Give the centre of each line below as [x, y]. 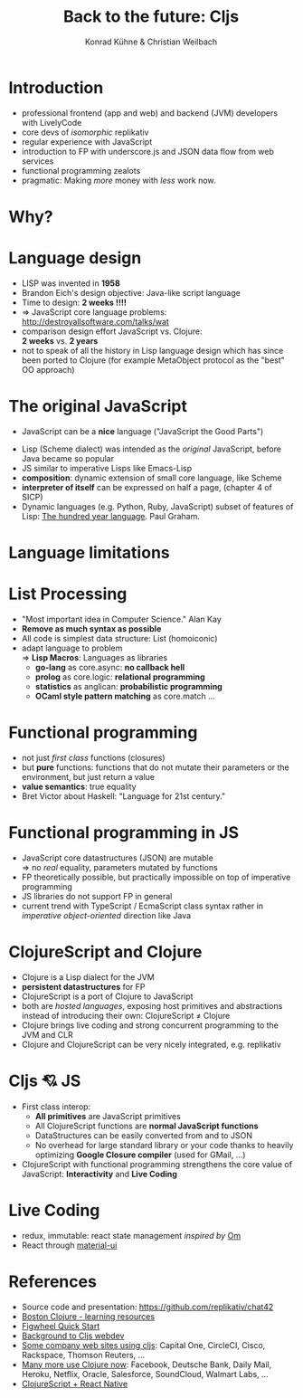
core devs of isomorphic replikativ [85, 132]
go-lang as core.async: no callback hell [110, 667]
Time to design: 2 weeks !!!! [74, 302]
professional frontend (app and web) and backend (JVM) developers [149, 113]
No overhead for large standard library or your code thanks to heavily [164, 1145]
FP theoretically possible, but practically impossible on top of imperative [156, 877]
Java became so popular [68, 458]
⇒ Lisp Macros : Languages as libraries [95, 657]
